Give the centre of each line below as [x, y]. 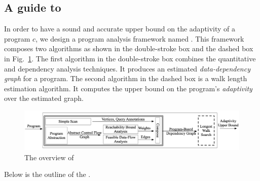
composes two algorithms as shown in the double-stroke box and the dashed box [129, 48]
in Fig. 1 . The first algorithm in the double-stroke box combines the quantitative [130, 58]
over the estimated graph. [44, 98]
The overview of [49, 157]
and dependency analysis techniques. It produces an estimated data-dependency [127, 68]
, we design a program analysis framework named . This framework [140, 38]
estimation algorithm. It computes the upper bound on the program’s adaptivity [128, 88]
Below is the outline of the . [47, 174]
